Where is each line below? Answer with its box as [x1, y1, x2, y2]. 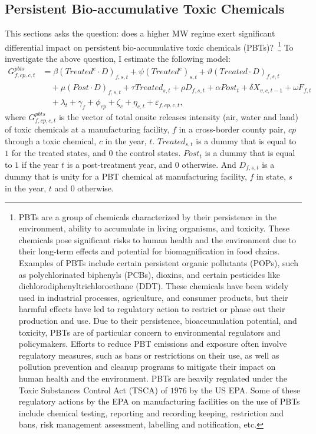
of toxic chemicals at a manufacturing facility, [5, 123, 170, 135]
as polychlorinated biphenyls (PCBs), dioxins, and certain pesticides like [18, 268, 280, 280]
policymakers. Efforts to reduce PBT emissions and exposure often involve [18, 337, 287, 350]
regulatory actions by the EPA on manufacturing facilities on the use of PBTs [18, 395, 300, 408]
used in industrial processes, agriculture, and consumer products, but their [18, 291, 288, 303]
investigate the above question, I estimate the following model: [5, 52, 231, 65]
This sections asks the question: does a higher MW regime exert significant [5, 27, 275, 39]
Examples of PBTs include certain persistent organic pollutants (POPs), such [18, 257, 298, 269]
